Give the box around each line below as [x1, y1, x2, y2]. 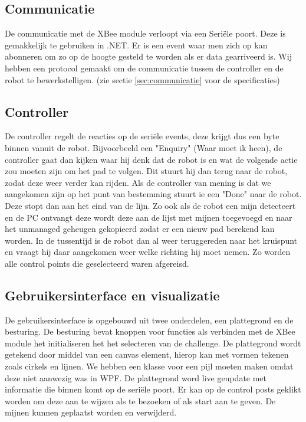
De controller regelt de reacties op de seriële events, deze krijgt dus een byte [5, 130, 279, 142]
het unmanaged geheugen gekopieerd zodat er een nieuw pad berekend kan [5, 223, 275, 235]
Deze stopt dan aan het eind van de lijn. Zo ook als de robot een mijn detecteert [5, 199, 296, 211]
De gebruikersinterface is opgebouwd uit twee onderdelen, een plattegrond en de [5, 313, 294, 326]
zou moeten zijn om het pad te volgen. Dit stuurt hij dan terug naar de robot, [5, 165, 288, 177]
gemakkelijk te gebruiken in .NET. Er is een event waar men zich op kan [5, 38, 268, 51]
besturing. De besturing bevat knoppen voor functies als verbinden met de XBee [5, 325, 295, 338]
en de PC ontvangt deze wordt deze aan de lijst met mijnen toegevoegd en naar [5, 211, 292, 223]
